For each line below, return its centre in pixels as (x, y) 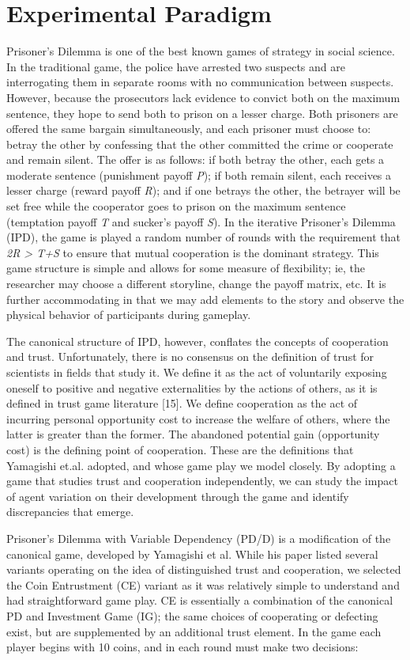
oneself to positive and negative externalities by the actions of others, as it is (192, 387)
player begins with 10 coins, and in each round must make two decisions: (182, 647)
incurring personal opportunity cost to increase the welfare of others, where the (198, 418)
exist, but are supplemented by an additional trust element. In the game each (194, 631)
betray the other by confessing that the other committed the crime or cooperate (200, 144)
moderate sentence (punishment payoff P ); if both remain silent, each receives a (199, 174)
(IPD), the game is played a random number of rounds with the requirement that (203, 237)
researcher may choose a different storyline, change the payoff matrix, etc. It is (196, 284)
